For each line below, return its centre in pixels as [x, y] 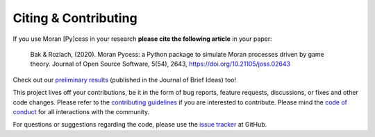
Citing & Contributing [75, 18]
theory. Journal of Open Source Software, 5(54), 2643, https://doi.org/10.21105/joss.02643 [160, 64]
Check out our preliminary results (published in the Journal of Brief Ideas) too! [124, 80]
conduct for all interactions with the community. [81, 111]
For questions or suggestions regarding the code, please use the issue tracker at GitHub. [140, 125]
